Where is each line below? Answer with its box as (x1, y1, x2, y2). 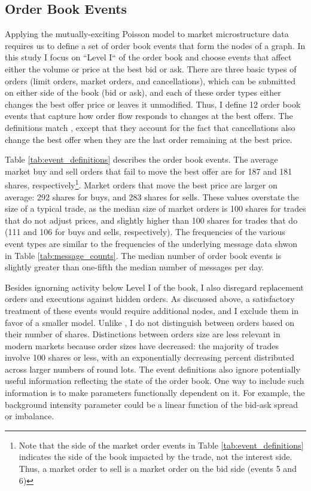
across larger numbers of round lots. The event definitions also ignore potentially (5, 362, 300, 375)
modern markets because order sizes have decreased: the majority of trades (5, 339, 279, 352)
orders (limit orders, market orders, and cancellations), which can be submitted (5, 74, 295, 87)
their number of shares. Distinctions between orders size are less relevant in (5, 328, 280, 340)
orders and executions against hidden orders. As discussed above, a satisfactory (5, 292, 295, 305)
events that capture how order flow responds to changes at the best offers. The (5, 109, 293, 122)
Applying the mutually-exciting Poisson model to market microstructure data (5, 28, 289, 40)
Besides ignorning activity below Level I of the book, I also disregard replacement (5, 280, 304, 293)
